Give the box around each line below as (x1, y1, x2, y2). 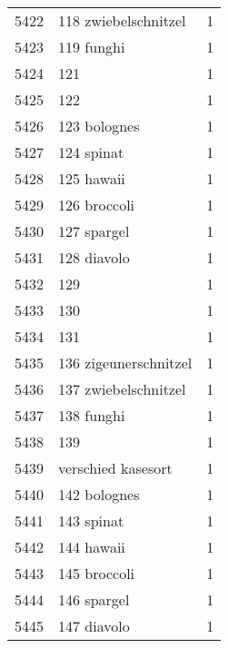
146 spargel (58, 589, 130, 610)
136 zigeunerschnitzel (58, 352, 193, 373)
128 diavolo (58, 247, 130, 268)
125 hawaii (58, 168, 125, 189)
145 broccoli (58, 563, 135, 584)
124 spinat (58, 142, 124, 162)
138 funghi (58, 405, 125, 426)
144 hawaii (58, 536, 125, 557)
